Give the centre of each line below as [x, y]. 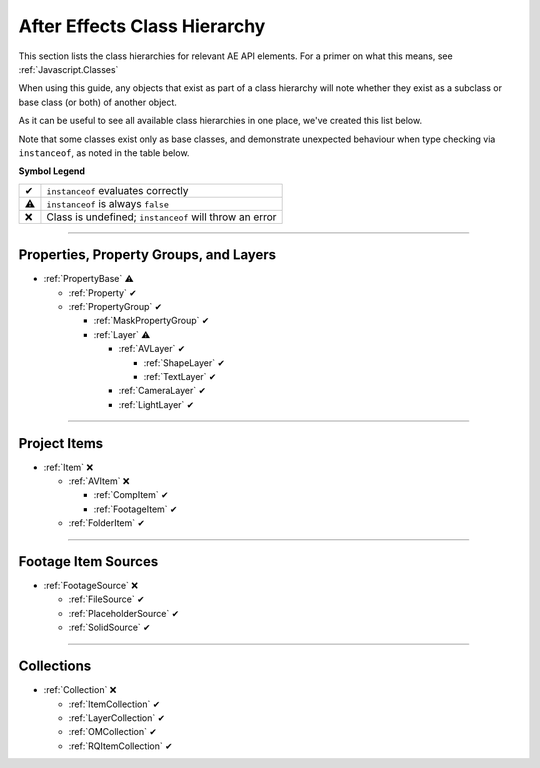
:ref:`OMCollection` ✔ [112, 732]
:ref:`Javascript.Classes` [68, 69]
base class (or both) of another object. [97, 102]
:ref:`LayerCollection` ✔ [116, 717]
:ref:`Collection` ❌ [80, 690]
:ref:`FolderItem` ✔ [106, 523]
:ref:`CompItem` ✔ [131, 495]
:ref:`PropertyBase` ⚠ [88, 279]
